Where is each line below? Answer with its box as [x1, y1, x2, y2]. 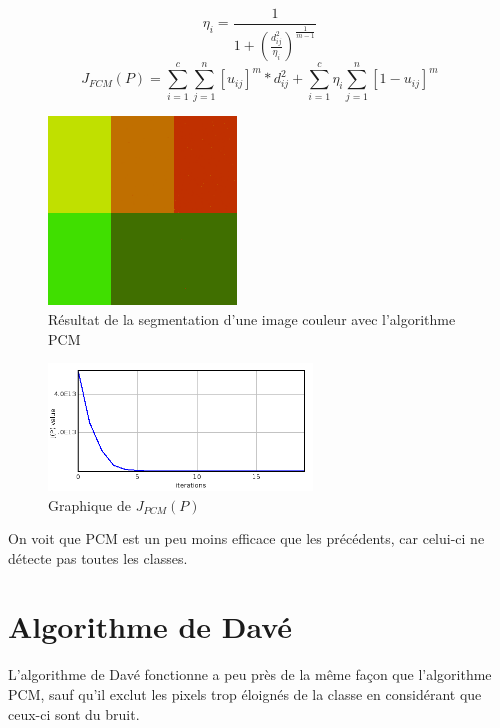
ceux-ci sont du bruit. [8, 703, 140, 724]
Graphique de [48, 494, 131, 515]
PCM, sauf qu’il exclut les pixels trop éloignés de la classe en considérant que [8, 684, 482, 704]
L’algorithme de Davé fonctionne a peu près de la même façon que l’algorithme [8, 664, 492, 685]
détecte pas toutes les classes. [8, 547, 188, 568]
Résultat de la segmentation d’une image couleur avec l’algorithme [48, 308, 456, 329]
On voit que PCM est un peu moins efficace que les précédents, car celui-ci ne [8, 528, 485, 549]
